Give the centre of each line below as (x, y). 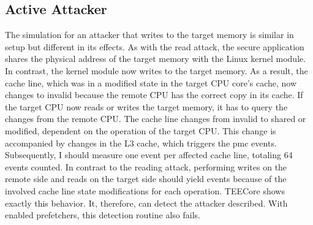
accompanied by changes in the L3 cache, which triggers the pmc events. (141, 143)
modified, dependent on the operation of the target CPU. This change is (141, 130)
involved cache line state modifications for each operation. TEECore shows (145, 190)
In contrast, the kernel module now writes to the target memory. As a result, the (156, 70)
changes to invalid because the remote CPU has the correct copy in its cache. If (154, 95)
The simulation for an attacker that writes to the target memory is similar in (149, 35)
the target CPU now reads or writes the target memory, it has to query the (146, 106)
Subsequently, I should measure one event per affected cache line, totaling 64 (149, 155)
